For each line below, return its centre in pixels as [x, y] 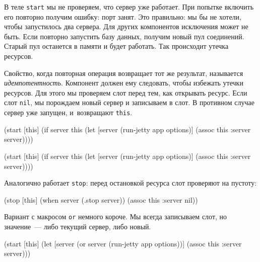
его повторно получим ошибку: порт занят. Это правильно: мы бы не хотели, [123, 16]
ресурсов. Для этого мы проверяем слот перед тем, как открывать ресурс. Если [126, 92]
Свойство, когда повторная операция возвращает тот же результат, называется [124, 73]
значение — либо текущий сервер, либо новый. [78, 226]
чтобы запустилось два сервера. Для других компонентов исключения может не [126, 26]
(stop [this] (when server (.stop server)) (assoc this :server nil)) [101, 199]
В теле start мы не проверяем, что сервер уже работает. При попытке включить [129, 7]
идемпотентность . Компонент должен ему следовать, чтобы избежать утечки [124, 83]
